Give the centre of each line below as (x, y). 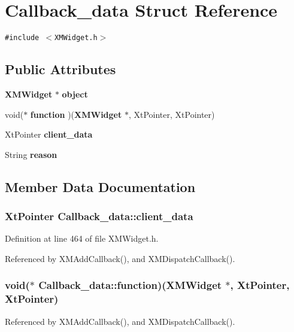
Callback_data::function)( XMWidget (130, 285)
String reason (31, 154)
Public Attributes (60, 69)
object (75, 94)
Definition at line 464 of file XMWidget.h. (82, 238)
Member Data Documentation (100, 186)
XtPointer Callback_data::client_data (99, 216)
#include (22, 38)
